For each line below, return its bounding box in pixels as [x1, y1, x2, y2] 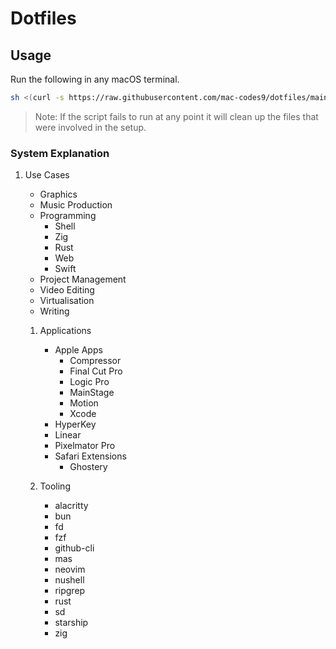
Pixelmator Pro [54, 440, 116, 452]
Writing [39, 305, 70, 317]
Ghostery [69, 461, 108, 473]
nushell [54, 574, 85, 586]
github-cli [54, 542, 95, 554]
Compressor [69, 355, 122, 367]
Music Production [39, 199, 113, 211]
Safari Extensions [54, 450, 127, 462]
